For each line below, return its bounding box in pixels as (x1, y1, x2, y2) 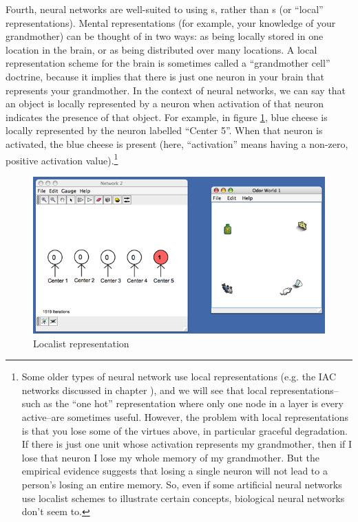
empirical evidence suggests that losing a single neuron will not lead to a (21, 464, 328, 478)
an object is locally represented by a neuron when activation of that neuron (6, 96, 324, 111)
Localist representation (33, 336, 129, 350)
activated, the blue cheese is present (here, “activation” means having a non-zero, (6, 136, 348, 151)
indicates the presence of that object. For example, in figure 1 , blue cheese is (6, 109, 328, 124)
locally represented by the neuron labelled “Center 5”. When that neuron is (6, 123, 323, 138)
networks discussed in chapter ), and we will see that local (21, 382, 267, 397)
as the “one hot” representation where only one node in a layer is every (43, 396, 344, 411)
